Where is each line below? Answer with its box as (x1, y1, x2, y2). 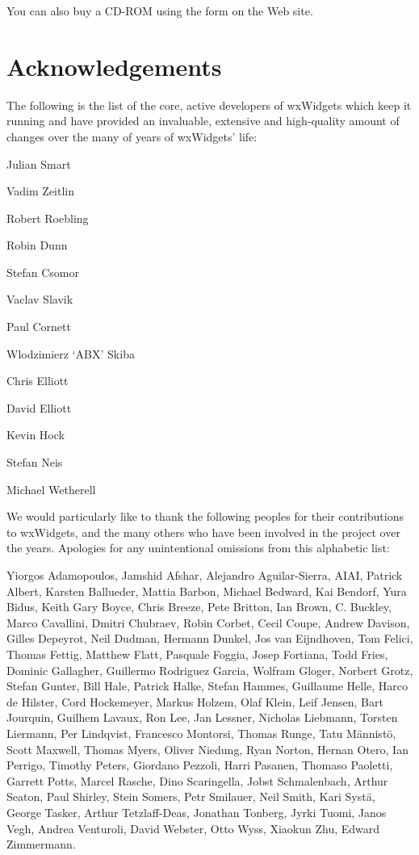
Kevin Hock (6, 426, 65, 443)
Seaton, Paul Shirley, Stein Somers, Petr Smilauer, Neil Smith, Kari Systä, (6, 788, 375, 805)
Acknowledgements (6, 49, 222, 82)
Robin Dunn (6, 237, 68, 254)
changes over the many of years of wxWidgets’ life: (6, 128, 258, 145)
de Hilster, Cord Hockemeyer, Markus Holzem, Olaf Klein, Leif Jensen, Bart (6, 693, 383, 710)
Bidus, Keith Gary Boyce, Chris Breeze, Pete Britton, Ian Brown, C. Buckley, (6, 598, 392, 615)
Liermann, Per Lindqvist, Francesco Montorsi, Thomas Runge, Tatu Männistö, (6, 724, 396, 741)
